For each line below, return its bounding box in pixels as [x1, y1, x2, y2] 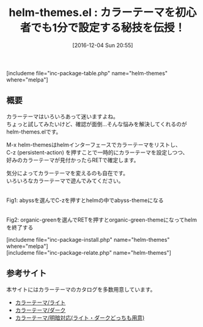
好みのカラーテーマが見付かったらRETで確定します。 [6, 156, 139, 163]
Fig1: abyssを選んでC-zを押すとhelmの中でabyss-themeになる [6, 197, 164, 204]
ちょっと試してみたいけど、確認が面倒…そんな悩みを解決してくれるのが [6, 120, 188, 127]
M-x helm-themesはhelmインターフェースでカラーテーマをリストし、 [6, 141, 182, 148]
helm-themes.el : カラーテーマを [9, 6, 175, 20]
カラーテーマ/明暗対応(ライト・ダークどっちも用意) [15, 314, 145, 321]
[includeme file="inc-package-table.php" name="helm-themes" [6, 69, 168, 77]
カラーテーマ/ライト [15, 298, 66, 306]
